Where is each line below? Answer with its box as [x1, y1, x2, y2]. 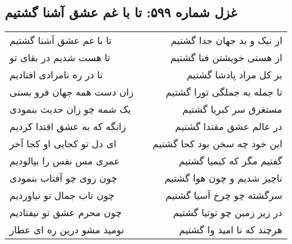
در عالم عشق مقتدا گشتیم [175, 119, 282, 134]
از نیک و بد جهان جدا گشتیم [170, 33, 282, 47]
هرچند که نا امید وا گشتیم [179, 223, 282, 237]
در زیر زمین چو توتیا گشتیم [173, 205, 282, 220]
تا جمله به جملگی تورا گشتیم [165, 85, 282, 99]
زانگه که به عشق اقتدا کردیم [10, 119, 126, 134]
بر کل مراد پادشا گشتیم [187, 68, 282, 82]
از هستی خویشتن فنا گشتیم [170, 50, 282, 65]
